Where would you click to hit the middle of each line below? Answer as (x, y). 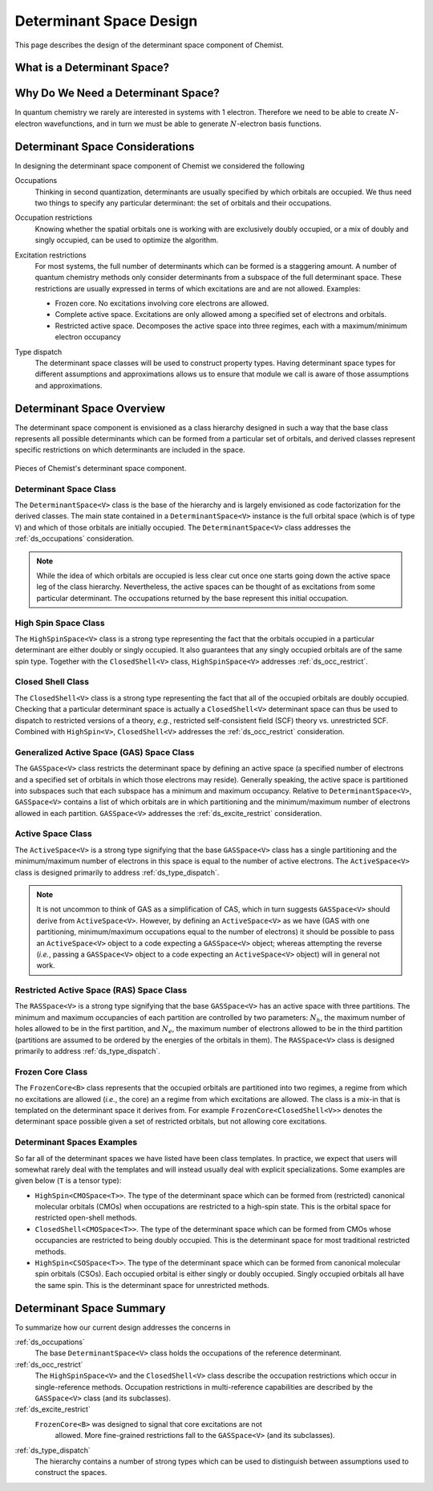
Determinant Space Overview (90, 408)
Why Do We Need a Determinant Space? (117, 93)
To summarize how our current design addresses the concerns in (123, 1327)
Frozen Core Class (51, 1071)
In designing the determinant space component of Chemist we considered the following (160, 165)
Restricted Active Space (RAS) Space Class (101, 990)
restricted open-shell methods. (86, 1218)
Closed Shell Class (52, 682)
